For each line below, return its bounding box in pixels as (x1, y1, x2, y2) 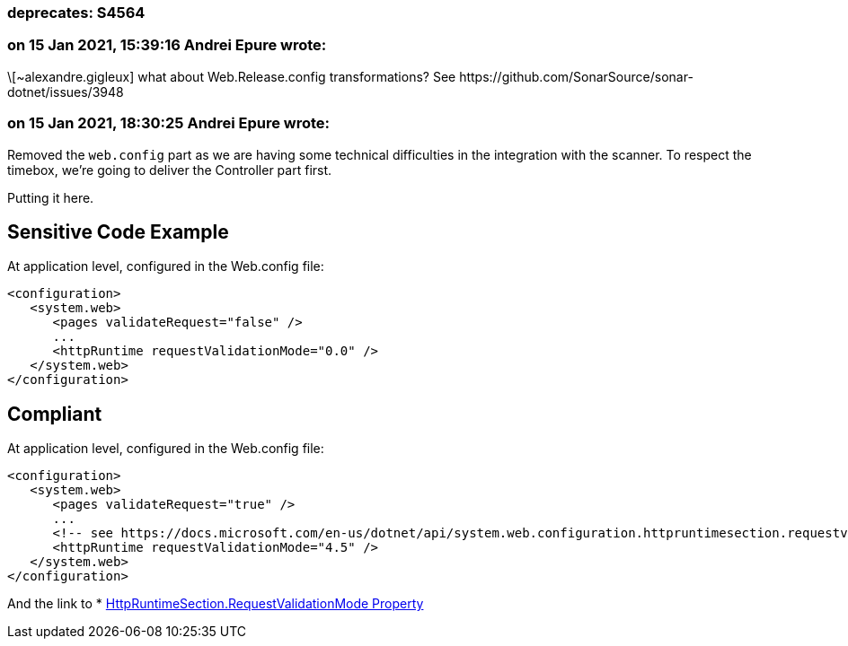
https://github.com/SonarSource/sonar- (459, 68, 693, 84)
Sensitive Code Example (7, 220, 229, 243)
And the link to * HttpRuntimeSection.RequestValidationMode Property (7, 596, 424, 612)
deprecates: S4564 (7, 4, 146, 22)
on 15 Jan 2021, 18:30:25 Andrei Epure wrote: (7, 114, 331, 133)
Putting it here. (7, 189, 94, 205)
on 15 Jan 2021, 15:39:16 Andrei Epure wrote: (7, 36, 327, 55)
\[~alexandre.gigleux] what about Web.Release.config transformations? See (7, 68, 456, 84)
